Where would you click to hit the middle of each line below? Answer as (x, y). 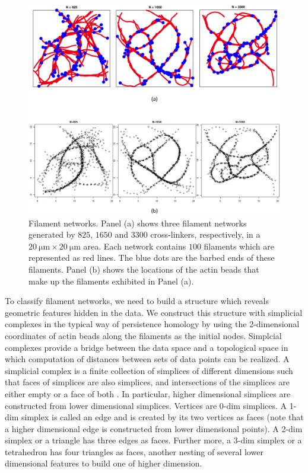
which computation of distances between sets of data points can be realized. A (147, 359)
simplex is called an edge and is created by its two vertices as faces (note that (162, 417)
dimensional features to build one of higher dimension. (104, 463)
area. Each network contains (135, 246)
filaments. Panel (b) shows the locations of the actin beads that (144, 269)
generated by (52, 234)
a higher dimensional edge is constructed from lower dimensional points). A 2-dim (154, 428)
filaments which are (239, 246)
